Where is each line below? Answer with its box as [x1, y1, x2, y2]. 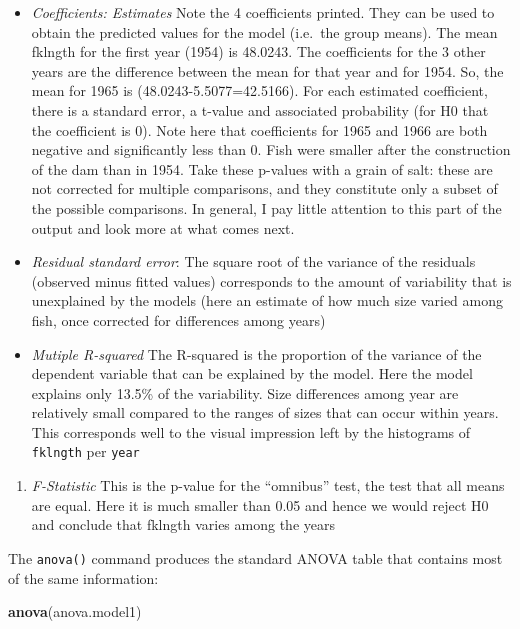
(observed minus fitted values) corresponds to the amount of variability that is [31, 270, 512, 291]
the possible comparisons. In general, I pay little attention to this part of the [31, 197, 502, 218]
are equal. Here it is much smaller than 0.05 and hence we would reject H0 [31, 494, 489, 515]
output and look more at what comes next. [31, 217, 295, 238]
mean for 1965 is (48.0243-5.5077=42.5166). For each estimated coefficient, [31, 80, 488, 101]
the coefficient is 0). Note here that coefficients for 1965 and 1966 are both [31, 119, 488, 140]
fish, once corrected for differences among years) [31, 309, 326, 330]
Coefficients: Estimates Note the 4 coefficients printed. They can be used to [31, 2, 495, 22]
